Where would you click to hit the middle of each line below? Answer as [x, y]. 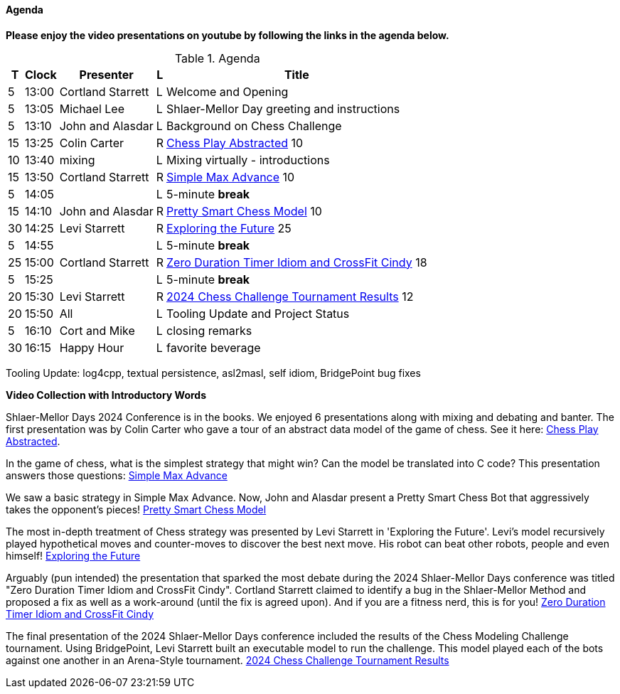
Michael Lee [92, 108]
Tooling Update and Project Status [258, 313]
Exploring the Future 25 [229, 228]
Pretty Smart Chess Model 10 [244, 211]
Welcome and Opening [228, 91]
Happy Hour [92, 347]
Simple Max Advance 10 [231, 177]
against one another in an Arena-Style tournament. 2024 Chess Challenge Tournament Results [228, 660]
